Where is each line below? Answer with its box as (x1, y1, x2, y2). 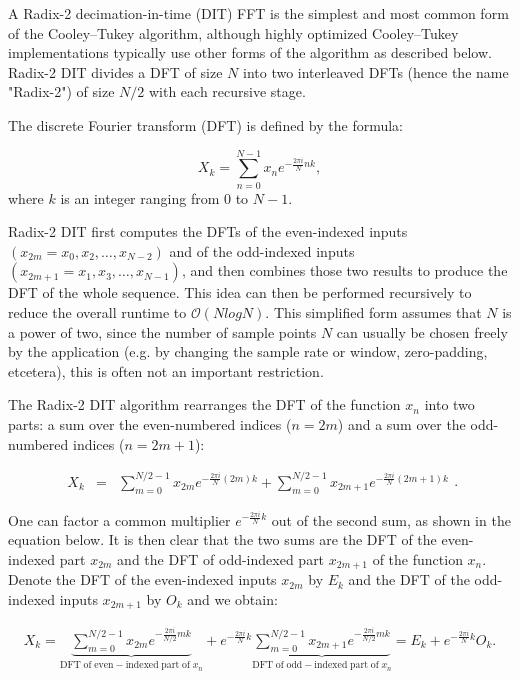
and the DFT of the (348, 569, 470, 590)
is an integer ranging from (60, 187, 220, 208)
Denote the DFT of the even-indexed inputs (8, 569, 277, 590)
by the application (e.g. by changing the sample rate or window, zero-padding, (8, 341, 488, 362)
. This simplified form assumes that (265, 302, 482, 323)
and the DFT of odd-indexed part (117, 548, 325, 569)
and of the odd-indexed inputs (169, 240, 355, 261)
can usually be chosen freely (336, 321, 508, 342)
